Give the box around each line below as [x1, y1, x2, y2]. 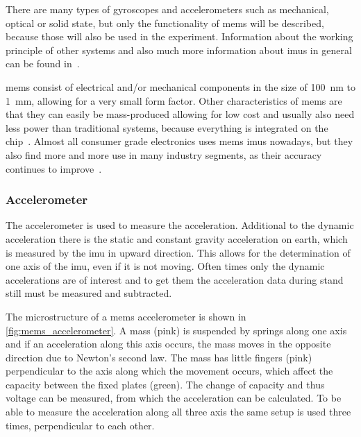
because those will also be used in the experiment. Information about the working [6, 29, 353, 44]
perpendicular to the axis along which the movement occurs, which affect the [6, 363, 333, 378]
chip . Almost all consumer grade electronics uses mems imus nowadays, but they [6, 134, 353, 148]
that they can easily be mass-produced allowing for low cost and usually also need [6, 107, 355, 121]
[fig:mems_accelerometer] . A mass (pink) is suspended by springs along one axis [6, 323, 347, 337]
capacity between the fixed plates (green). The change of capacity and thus [6, 377, 325, 391]
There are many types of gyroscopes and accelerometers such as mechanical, [6, 2, 329, 16]
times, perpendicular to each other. [6, 418, 155, 432]
